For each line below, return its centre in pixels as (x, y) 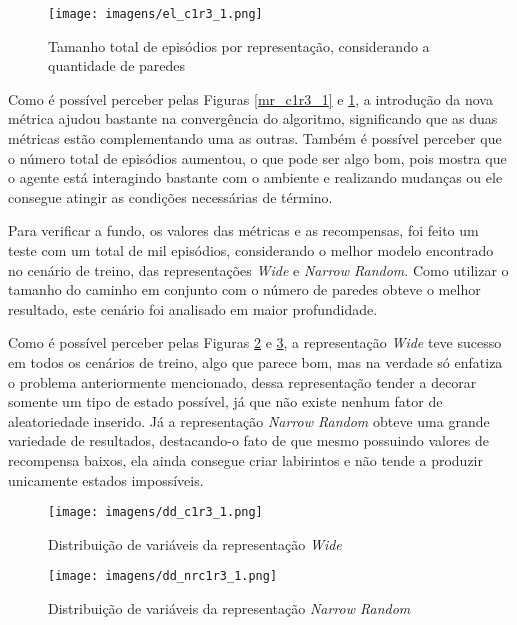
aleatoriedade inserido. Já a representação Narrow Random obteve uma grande (249, 420)
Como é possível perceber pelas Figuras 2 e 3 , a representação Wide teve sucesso (255, 342)
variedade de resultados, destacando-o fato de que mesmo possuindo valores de (248, 440)
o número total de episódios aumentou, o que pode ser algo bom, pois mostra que (257, 157)
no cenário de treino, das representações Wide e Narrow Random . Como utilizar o (258, 269)
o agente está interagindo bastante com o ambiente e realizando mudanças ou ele (255, 177)
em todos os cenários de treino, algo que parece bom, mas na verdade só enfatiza (255, 361)
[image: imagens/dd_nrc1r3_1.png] (163, 576)
